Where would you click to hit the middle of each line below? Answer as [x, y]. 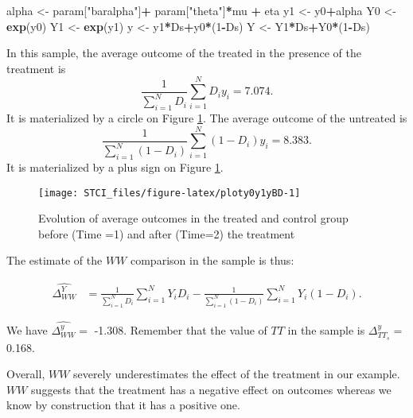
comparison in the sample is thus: [212, 260]
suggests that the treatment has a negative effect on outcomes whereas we [211, 389]
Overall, [26, 374]
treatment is [36, 68]
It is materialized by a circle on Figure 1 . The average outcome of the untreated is [207, 117]
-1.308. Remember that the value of [181, 329]
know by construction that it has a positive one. [123, 405]
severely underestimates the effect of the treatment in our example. [237, 374]
